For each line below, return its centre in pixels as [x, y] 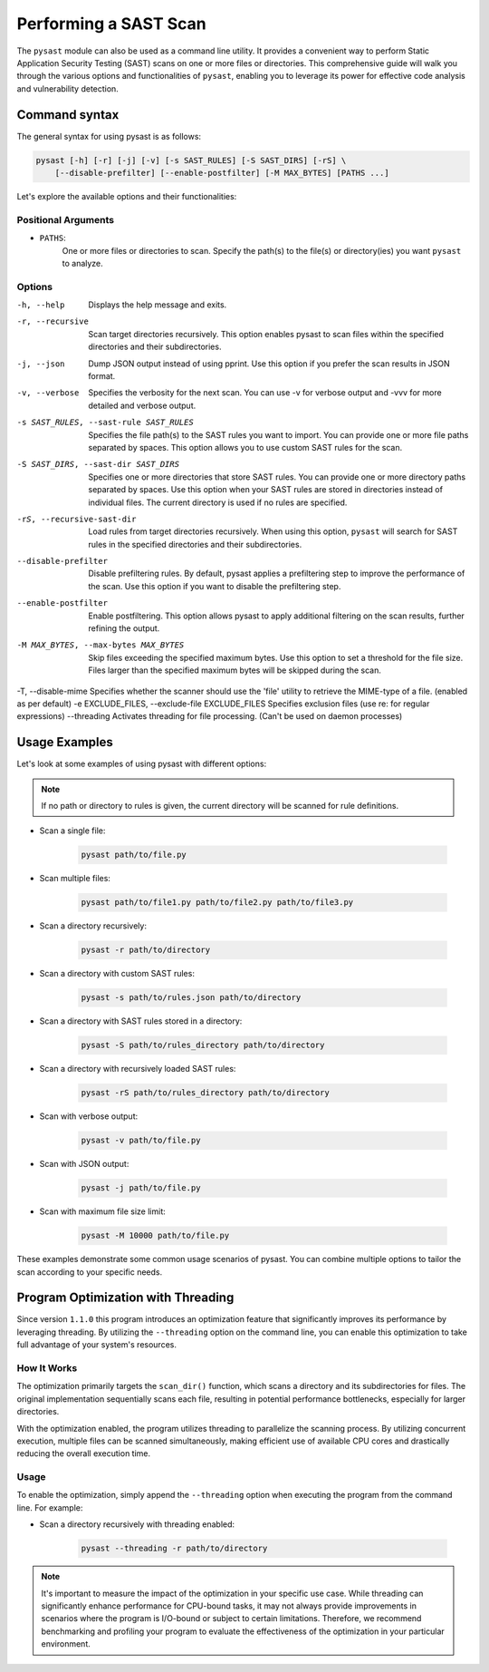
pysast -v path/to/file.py [141, 1141]
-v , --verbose [48, 393]
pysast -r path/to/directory [146, 950]
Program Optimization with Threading [125, 1298]
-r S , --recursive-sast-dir [77, 519]
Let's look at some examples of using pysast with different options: [142, 764]
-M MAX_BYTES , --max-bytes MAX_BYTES [101, 645]
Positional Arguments [66, 219]
